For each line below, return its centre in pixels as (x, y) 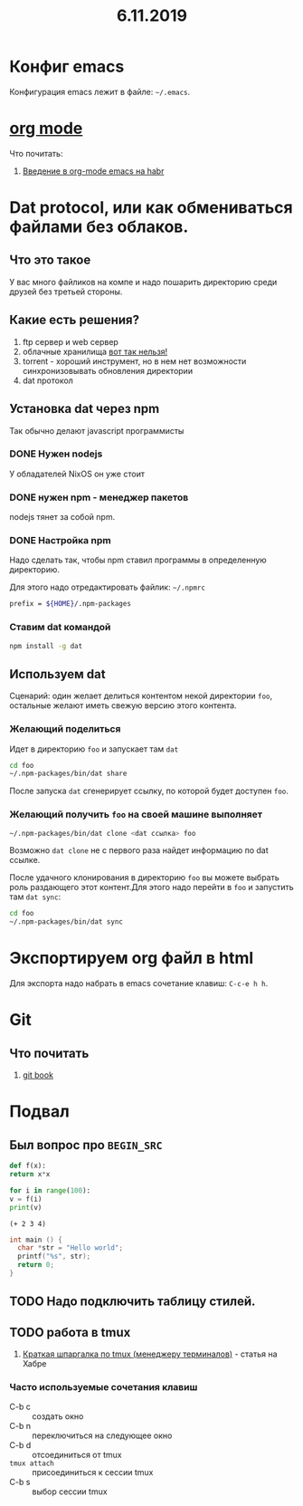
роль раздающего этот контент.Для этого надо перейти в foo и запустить (151, 887)
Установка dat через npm (85, 409)
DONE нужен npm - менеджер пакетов (99, 497)
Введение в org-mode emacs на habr (93, 171)
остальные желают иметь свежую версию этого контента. (123, 705)
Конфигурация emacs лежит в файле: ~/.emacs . (100, 91)
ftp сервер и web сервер (71, 341)
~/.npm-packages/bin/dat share (68, 774)
